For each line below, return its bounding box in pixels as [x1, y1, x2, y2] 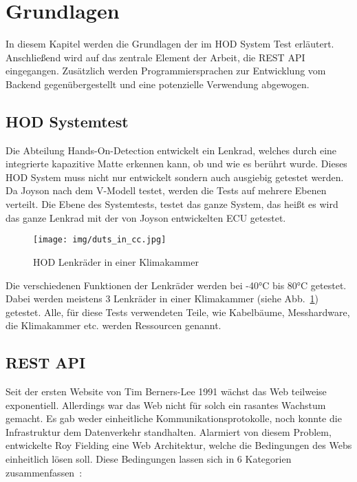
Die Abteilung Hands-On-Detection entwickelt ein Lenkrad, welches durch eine [6, 143, 337, 157]
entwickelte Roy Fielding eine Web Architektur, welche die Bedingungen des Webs [6, 438, 352, 452]
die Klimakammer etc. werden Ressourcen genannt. [6, 318, 221, 333]
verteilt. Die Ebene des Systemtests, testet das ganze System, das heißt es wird [6, 197, 338, 211]
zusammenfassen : [6, 465, 83, 479]
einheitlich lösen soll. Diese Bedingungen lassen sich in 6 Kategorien [6, 452, 292, 466]
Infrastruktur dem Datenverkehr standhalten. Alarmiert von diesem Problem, [6, 424, 332, 439]
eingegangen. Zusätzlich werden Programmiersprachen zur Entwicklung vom [6, 63, 326, 78]
